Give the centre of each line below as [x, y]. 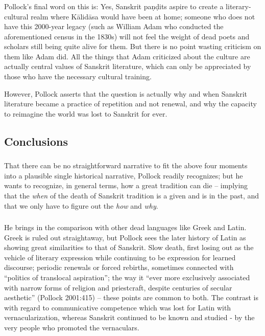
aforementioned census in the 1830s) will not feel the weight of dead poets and [127, 36]
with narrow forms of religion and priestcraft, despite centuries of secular [118, 287]
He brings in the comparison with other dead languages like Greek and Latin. [125, 227]
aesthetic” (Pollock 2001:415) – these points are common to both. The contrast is [131, 297]
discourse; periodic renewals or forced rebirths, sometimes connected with [119, 267]
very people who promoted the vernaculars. [72, 327]
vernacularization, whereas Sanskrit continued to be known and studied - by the [129, 317]
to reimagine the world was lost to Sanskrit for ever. [86, 113]
